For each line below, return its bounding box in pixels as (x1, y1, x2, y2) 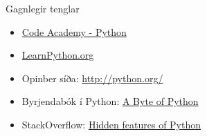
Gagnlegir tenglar (6, 1, 80, 15)
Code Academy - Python (21, 24, 127, 39)
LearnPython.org (21, 48, 94, 62)
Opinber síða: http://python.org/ (21, 70, 163, 85)
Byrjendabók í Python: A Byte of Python (21, 94, 199, 108)
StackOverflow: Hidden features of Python (21, 117, 201, 131)
